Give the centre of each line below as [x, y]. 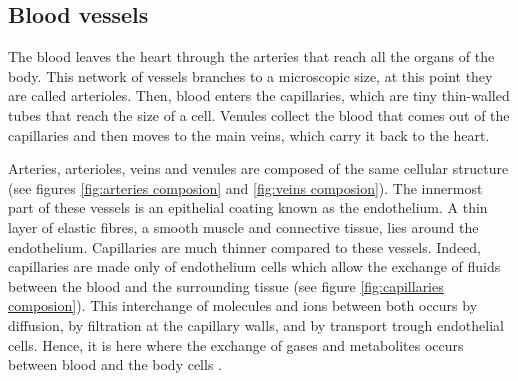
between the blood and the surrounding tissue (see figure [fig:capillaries [226, 285]
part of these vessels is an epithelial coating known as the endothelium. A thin [248, 207]
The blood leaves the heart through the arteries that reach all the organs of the [251, 56]
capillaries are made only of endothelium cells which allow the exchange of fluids [254, 266]
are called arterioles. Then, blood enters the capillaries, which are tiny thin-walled [259, 95]
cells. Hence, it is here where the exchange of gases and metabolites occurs [236, 344]
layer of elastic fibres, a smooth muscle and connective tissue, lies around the [243, 226]
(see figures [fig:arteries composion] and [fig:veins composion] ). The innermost [245, 187]
